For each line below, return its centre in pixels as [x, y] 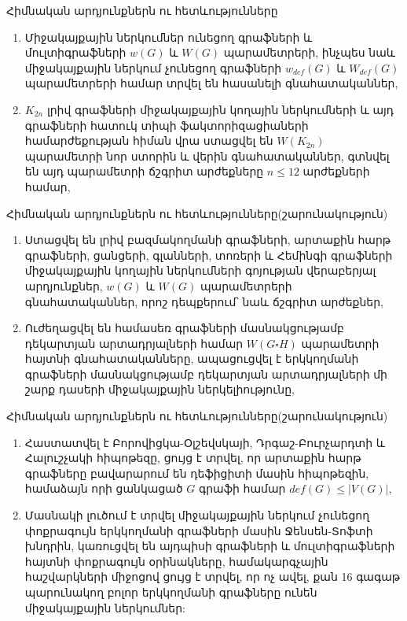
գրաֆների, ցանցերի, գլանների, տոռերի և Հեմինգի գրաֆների [209, 255]
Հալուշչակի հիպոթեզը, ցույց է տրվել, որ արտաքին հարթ [193, 458]
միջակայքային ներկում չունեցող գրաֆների [153, 67]
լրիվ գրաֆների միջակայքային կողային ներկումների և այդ [220, 109]
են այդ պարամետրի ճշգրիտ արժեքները [144, 171]
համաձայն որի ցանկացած [104, 488]
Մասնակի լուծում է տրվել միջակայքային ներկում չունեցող [197, 515]
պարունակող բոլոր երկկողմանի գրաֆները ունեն [171, 592]
